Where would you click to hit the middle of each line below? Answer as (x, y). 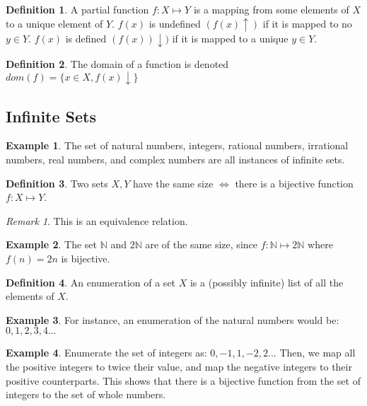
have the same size (173, 183)
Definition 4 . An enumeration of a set (91, 282)
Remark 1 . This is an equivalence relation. (97, 220)
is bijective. (86, 258)
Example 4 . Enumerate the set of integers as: (106, 353)
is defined (86, 39)
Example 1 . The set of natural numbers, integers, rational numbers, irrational (177, 145)
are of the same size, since (201, 244)
